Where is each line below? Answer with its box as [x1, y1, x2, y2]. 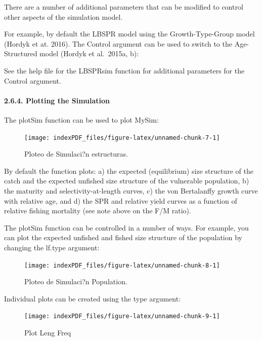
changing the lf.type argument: [4, 242, 100, 252]
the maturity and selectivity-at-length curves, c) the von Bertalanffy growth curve [4, 185, 258, 196]
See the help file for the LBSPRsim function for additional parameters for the [4, 65, 245, 75]
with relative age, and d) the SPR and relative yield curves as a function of [4, 195, 237, 206]
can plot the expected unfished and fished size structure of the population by [4, 232, 242, 243]
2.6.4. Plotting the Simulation [4, 95, 110, 105]
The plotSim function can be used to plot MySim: [4, 114, 159, 125]
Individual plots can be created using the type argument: [4, 293, 181, 304]
